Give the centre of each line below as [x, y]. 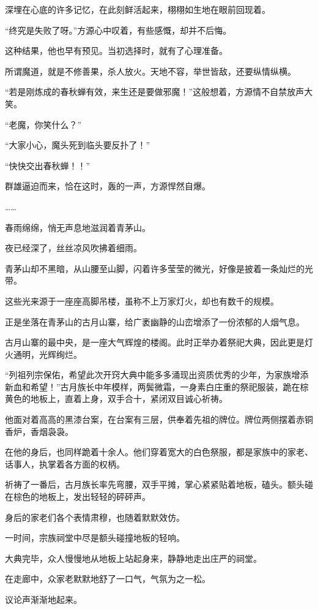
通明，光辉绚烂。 [47, 354]
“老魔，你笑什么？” [43, 124]
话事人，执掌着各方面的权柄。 [65, 463]
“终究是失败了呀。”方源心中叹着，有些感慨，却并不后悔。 [118, 30]
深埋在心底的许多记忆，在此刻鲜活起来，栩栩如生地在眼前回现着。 [138, 9]
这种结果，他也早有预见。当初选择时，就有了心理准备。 [116, 51]
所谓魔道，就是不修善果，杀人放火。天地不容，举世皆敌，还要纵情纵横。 [150, 71]
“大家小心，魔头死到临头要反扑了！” [78, 145]
